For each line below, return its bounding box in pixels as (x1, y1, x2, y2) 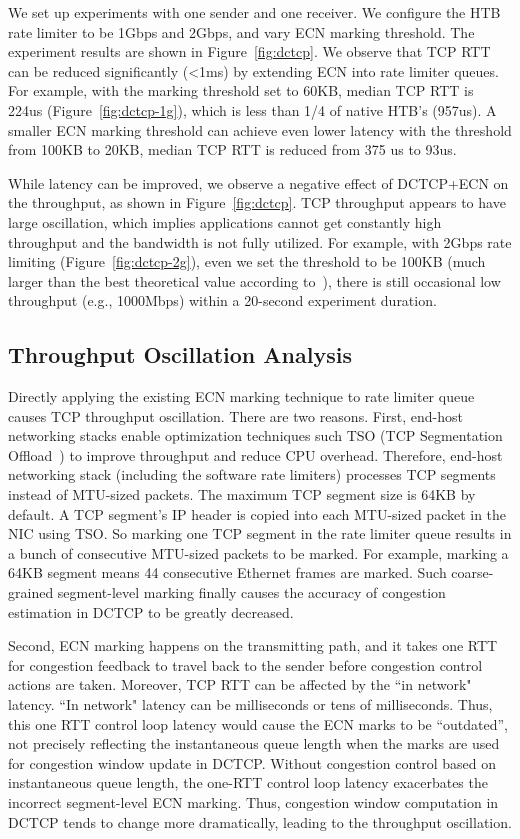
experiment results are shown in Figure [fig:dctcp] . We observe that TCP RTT (8, 41, 491, 62)
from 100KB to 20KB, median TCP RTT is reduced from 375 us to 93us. (8, 139, 457, 160)
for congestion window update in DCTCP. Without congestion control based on (8, 752, 497, 773)
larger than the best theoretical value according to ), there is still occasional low (8, 270, 501, 291)
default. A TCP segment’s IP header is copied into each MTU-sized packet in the (8, 503, 507, 524)
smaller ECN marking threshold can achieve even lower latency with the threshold (8, 119, 512, 140)
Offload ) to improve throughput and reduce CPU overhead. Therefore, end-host (8, 444, 503, 465)
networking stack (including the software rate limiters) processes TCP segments (8, 464, 496, 485)
